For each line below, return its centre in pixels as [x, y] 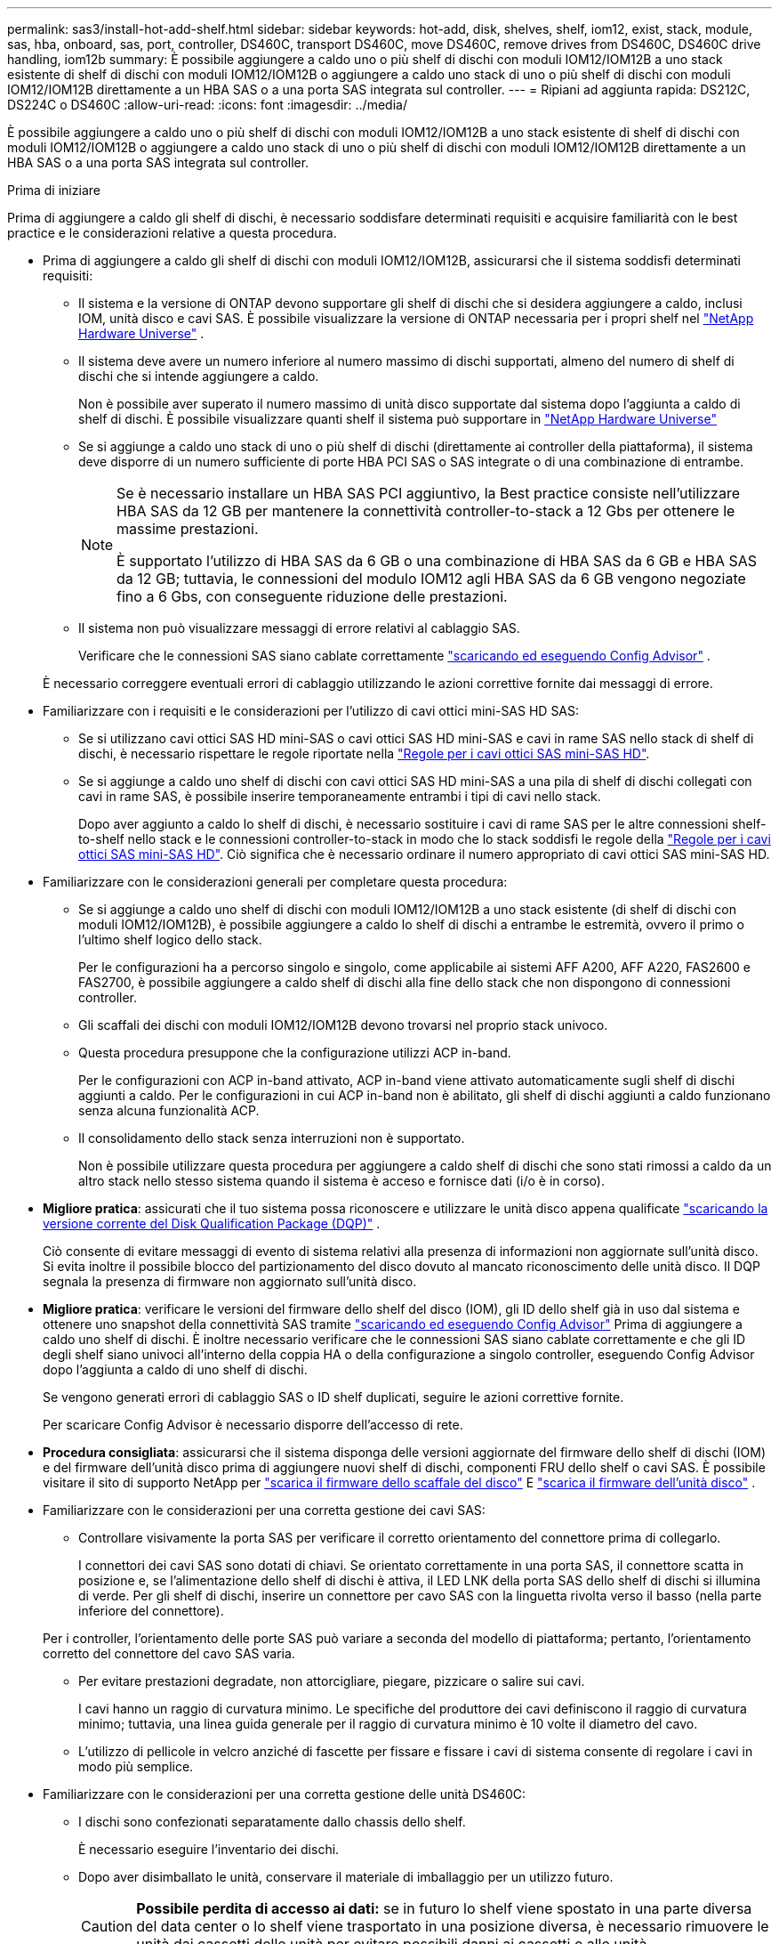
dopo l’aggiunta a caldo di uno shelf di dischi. [175, 1369]
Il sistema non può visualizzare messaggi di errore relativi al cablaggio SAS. [299, 628]
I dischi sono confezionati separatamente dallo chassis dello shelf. [272, 1822]
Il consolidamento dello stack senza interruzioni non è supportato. [272, 1138]
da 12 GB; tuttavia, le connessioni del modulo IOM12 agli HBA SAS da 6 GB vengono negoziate [431, 579]
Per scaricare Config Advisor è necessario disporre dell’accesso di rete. [253, 1425]
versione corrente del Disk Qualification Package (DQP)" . [212, 1223]
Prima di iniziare [54, 190]
